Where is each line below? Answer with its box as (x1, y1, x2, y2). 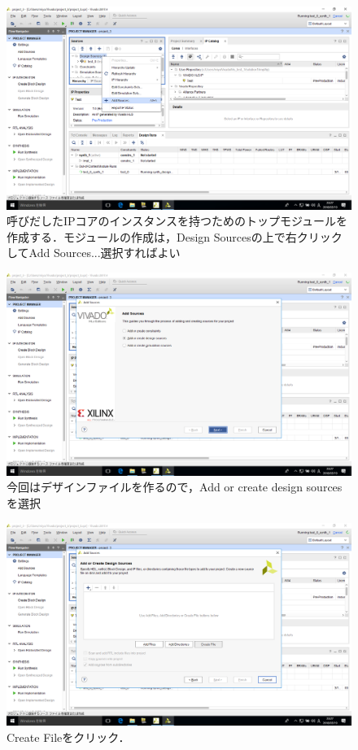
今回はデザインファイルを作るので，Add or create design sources (7, 478, 343, 495)
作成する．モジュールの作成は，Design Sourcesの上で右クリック (7, 228, 343, 245)
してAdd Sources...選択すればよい (7, 244, 181, 261)
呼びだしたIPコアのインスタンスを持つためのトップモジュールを (7, 212, 348, 229)
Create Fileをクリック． (7, 728, 130, 745)
